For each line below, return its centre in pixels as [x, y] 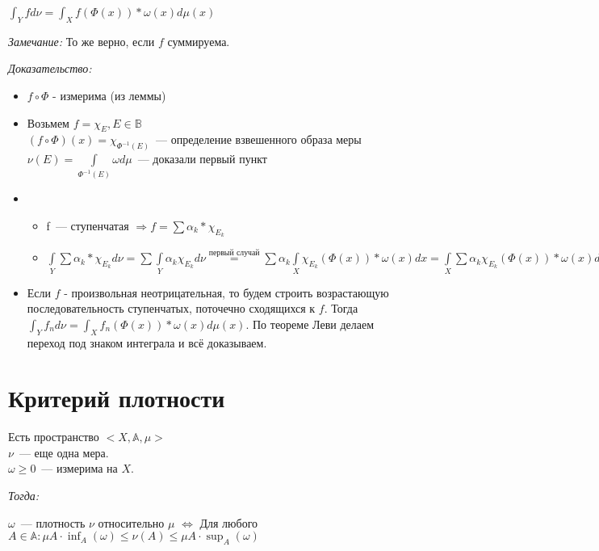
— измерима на [80, 468]
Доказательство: [50, 68]
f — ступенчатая [88, 225]
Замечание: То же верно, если [82, 41]
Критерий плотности [117, 398]
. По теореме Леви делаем [310, 324]
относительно [131, 522]
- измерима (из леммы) [109, 95]
